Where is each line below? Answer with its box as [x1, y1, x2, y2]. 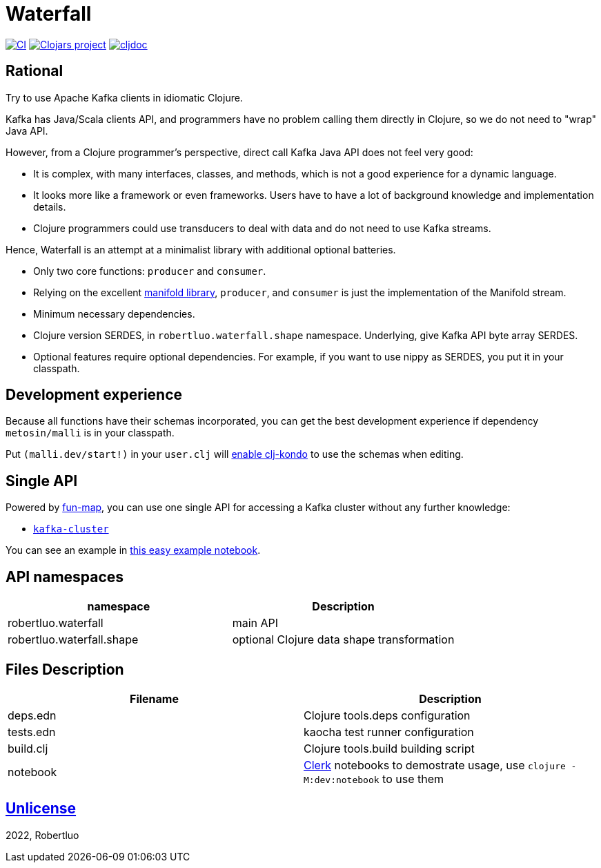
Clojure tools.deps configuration [304, 708, 471, 722]
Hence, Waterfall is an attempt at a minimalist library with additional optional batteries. [6, 243, 396, 255]
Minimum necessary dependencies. [33, 307, 195, 320]
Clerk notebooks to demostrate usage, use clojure [304, 758, 566, 772]
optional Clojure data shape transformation [232, 633, 455, 647]
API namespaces [6, 568, 124, 586]
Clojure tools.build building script [304, 741, 475, 755]
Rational [6, 62, 63, 80]
